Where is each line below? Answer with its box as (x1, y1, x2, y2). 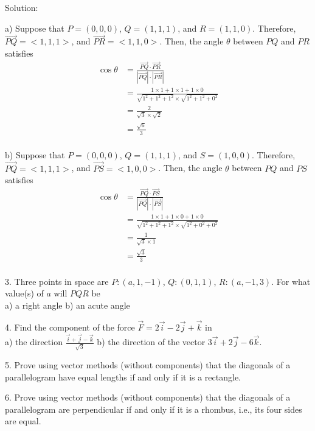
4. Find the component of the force (5, 320, 135, 333)
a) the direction (5, 335, 63, 348)
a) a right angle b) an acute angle (5, 299, 130, 311)
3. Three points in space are (5, 275, 109, 287)
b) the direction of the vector (97, 335, 206, 348)
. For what (271, 275, 311, 287)
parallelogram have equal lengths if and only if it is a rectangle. (5, 370, 241, 383)
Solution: (5, 1, 38, 13)
